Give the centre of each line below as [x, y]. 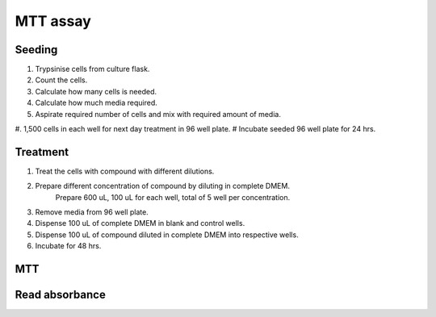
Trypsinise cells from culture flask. [92, 69]
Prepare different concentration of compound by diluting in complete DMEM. [163, 186]
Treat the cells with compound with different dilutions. [125, 171]
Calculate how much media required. [96, 103]
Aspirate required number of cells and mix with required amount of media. [158, 114]
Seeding [36, 50]
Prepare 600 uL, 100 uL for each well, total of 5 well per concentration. [173, 197]
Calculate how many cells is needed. [96, 91]
